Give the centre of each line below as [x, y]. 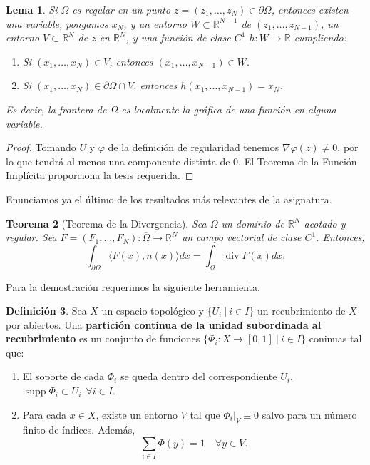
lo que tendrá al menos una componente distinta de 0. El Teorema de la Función [181, 161]
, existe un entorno [137, 414]
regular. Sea [31, 237]
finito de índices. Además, [79, 430]
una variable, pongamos [57, 23]
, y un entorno [155, 23]
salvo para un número [309, 414]
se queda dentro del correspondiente [199, 376]
